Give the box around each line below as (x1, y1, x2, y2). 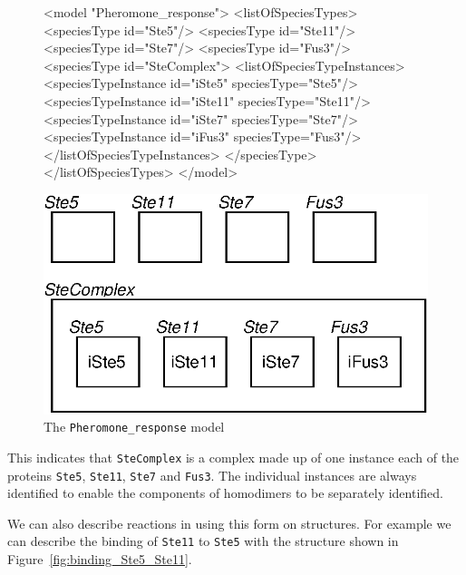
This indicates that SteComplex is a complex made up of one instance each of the (7, 447, 460, 466)
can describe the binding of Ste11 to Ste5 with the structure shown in (7, 531, 399, 551)
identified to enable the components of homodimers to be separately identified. (7, 483, 443, 502)
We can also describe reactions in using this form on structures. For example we (7, 513, 451, 532)
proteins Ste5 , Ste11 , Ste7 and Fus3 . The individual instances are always (7, 465, 417, 484)
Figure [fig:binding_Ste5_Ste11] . (7, 550, 192, 569)
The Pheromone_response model (44, 417, 225, 436)
